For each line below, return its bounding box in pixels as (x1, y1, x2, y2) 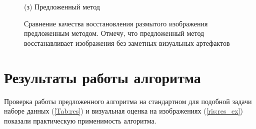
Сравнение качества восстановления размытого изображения (24, 18, 208, 28)
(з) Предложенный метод (24, 1, 100, 11)
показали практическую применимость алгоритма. (4, 115, 156, 126)
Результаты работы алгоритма (4, 67, 201, 87)
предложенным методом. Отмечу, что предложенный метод (24, 28, 204, 38)
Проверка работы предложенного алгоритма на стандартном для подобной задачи (4, 96, 252, 106)
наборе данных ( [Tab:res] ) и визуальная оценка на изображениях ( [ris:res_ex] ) (4, 106, 243, 116)
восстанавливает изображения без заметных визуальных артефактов (24, 37, 230, 48)
